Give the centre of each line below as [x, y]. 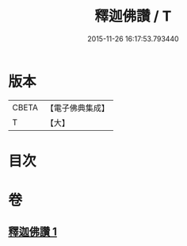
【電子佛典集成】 [77, 108]
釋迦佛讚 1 [33, 232]
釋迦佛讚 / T [133, 16]
